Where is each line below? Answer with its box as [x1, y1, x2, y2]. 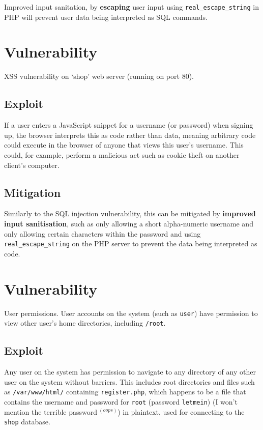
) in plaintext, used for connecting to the [118, 406, 245, 417]
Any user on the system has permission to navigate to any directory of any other [4, 366, 256, 377]
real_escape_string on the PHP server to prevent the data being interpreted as [4, 238, 257, 249]
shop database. [4, 416, 50, 427]
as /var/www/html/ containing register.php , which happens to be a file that [4, 386, 246, 397]
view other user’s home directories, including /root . [4, 318, 166, 328]
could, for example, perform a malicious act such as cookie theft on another [4, 149, 240, 160]
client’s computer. [4, 159, 60, 170]
